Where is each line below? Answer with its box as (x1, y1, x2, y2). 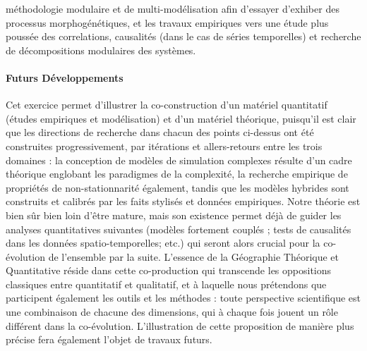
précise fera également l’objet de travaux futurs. (6, 332, 212, 347)
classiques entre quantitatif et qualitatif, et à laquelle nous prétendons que (6, 276, 327, 291)
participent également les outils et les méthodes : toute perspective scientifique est (6, 290, 361, 305)
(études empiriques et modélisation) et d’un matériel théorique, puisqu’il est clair (6, 111, 356, 125)
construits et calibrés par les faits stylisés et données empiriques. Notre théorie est (6, 194, 361, 209)
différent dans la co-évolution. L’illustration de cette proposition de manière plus (6, 318, 354, 333)
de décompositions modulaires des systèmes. (6, 42, 196, 57)
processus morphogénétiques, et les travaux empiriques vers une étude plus (6, 15, 329, 30)
